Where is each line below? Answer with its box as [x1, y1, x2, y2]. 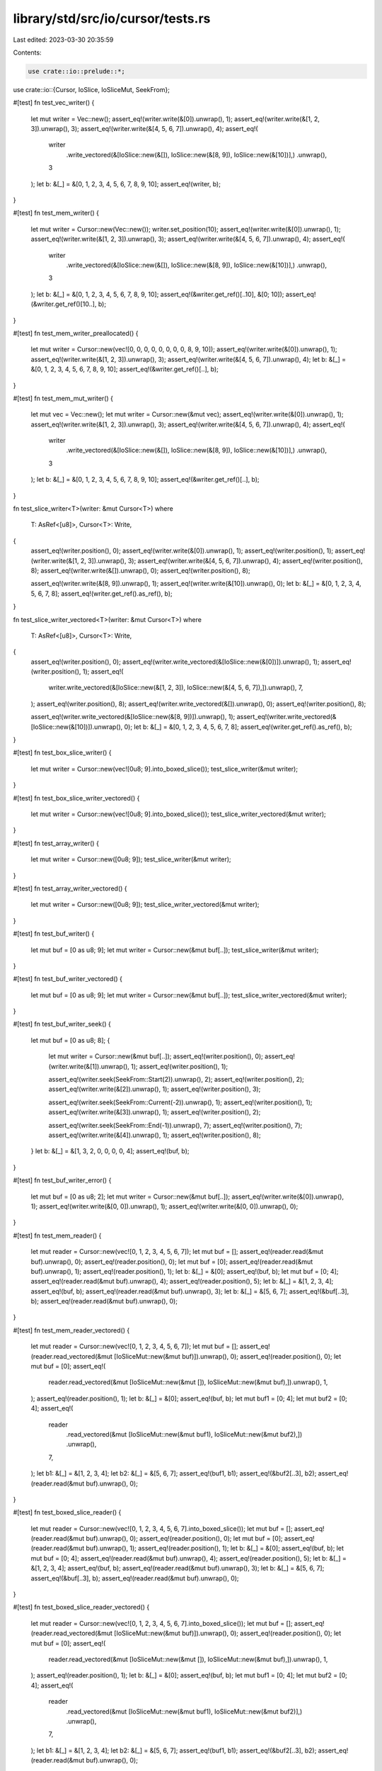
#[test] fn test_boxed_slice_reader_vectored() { [13, 1603, 150, 1612]
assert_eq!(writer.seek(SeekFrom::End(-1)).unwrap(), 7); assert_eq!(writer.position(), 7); [48, 1121, 303, 1129]
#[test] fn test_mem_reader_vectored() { [13, 1325, 130, 1335]
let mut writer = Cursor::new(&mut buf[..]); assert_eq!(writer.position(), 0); [48, 1052, 263, 1060]
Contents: [13, 48, 42, 57]
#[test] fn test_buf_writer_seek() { [13, 1020, 111, 1029]
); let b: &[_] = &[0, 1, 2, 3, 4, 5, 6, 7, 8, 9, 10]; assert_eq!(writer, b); [30, 179, 221, 188]
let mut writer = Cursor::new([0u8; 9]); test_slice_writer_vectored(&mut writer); [30, 900, 260, 909]
